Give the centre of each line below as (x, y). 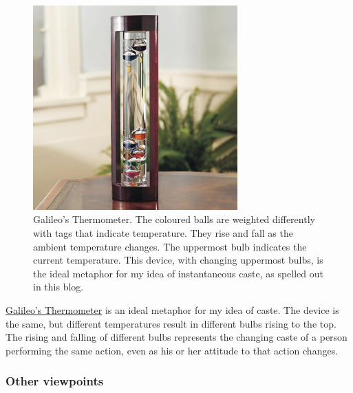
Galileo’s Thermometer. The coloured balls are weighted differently (174, 219)
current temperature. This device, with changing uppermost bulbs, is (178, 260)
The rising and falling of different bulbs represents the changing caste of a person (176, 337)
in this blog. (58, 287)
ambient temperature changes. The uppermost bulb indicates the (170, 246)
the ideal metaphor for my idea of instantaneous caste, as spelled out (179, 273)
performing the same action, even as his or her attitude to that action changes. (172, 350)
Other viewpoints (55, 381)
